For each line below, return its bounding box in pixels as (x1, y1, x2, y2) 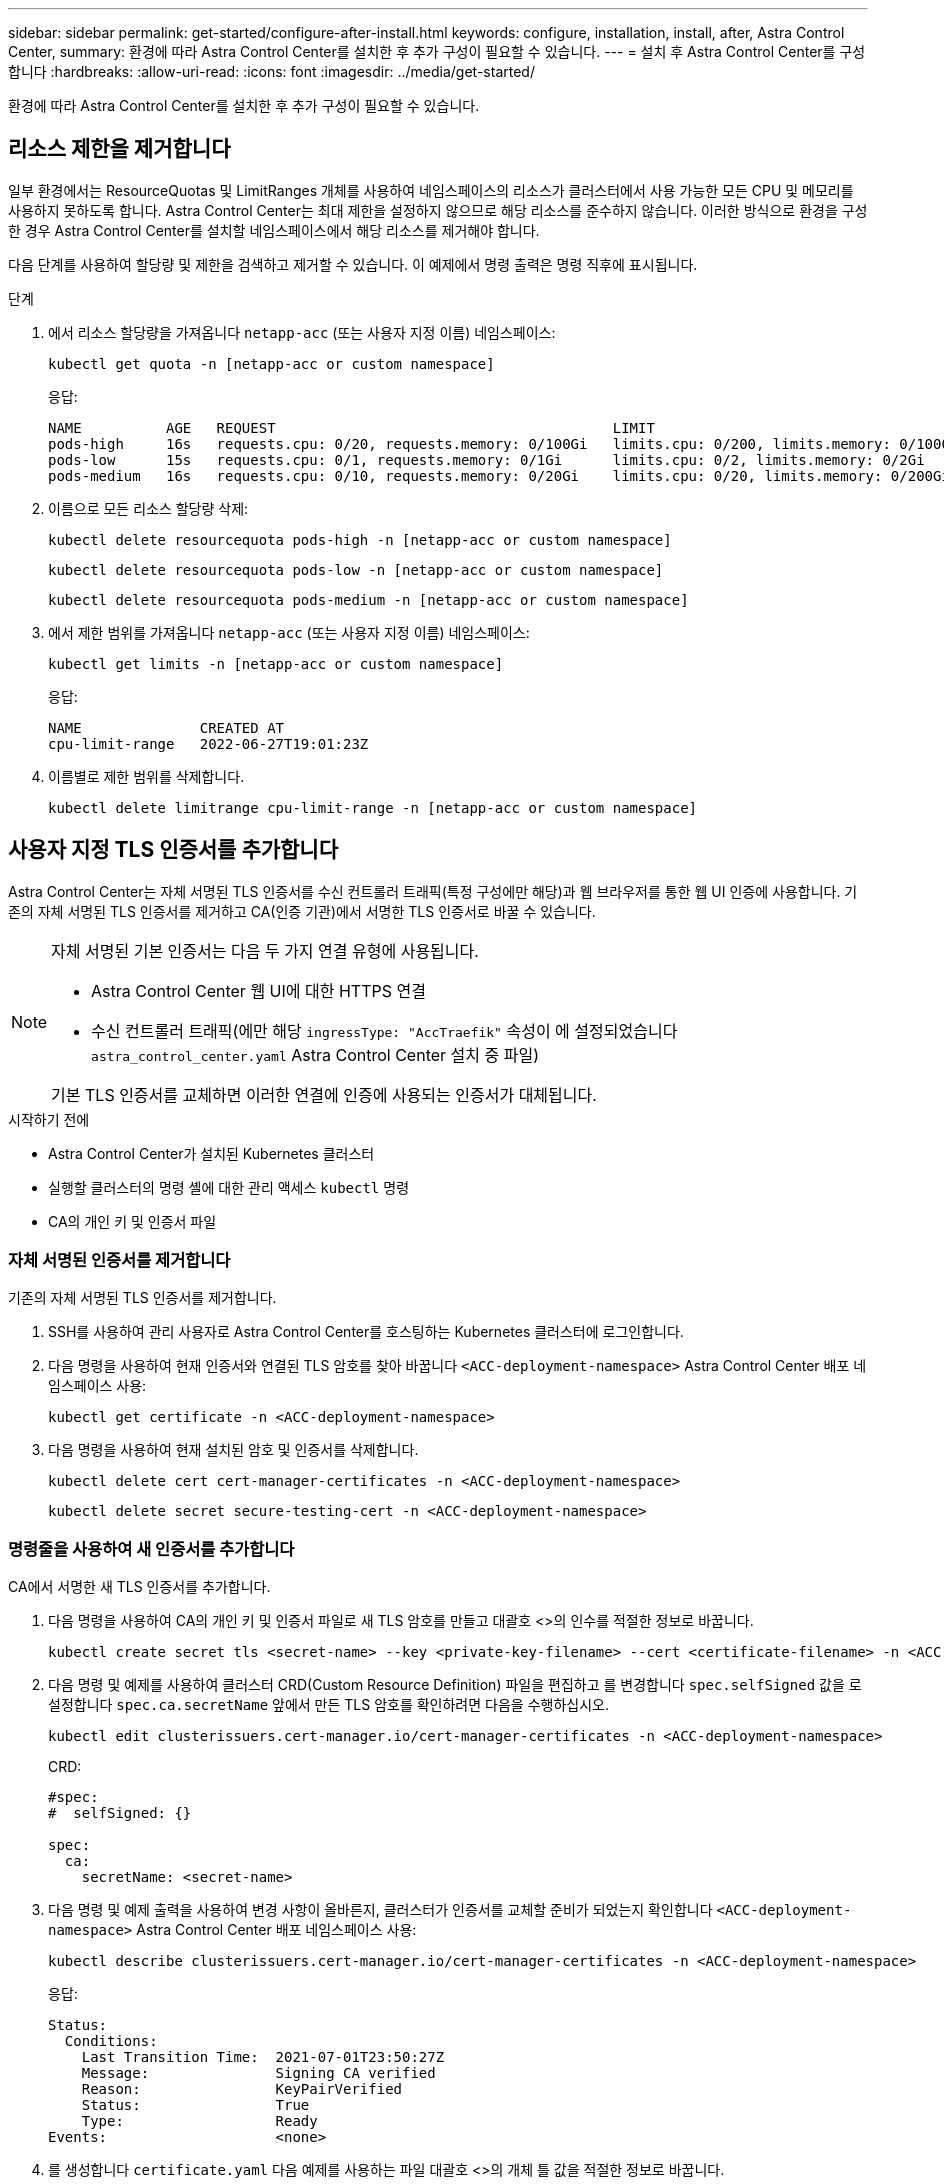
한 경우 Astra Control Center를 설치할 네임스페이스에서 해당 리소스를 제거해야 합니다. (8, 221, 540, 239)
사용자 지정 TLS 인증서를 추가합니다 (8, 837, 339, 863)
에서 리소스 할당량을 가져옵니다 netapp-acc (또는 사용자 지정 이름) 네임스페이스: (48, 323, 556, 341)
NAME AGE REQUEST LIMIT (48, 419, 655, 436)
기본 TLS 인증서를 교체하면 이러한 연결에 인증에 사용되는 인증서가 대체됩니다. (51, 1084, 597, 1105)
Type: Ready (81, 2113, 318, 2130)
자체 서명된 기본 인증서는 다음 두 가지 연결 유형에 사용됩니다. (51, 940, 479, 961)
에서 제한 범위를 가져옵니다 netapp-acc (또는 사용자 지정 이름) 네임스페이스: (48, 623, 530, 641)
